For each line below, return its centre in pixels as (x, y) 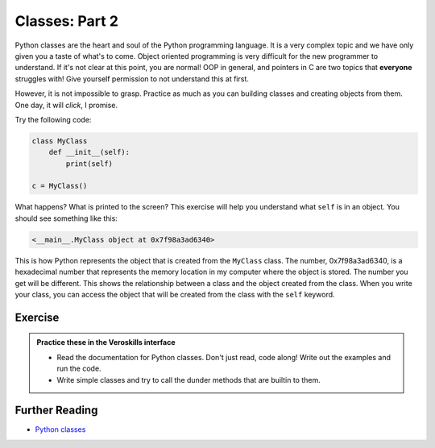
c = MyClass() (60, 186)
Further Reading (56, 411)
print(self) (89, 164)
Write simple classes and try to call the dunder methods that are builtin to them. (189, 380)
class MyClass (60, 141)
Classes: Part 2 (66, 21)
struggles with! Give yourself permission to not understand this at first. (132, 79)
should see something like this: (66, 218)
